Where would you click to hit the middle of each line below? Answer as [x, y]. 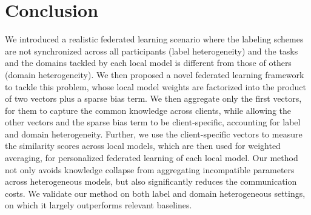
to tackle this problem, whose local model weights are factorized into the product [155, 86]
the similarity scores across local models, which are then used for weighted [143, 146]
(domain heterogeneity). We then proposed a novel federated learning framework [155, 74]
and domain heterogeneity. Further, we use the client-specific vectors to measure [154, 134]
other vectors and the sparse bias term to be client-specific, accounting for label [153, 122]
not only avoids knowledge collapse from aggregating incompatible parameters [150, 169]
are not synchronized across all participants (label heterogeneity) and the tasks [152, 51]
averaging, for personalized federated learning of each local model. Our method [152, 158]
